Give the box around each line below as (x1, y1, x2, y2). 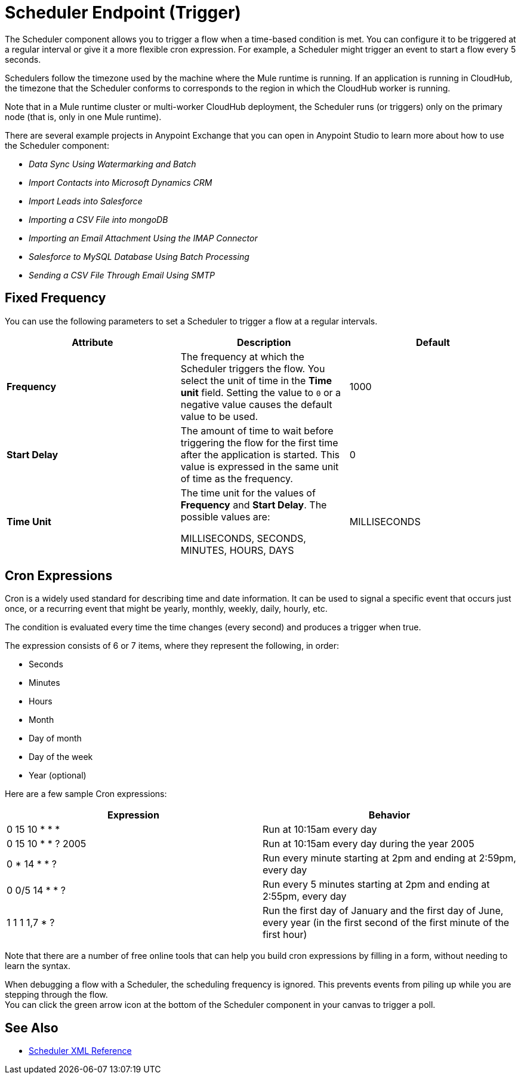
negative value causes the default (180, 398, 332, 410)
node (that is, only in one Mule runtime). (5, 111, 162, 122)
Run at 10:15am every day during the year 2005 (263, 838, 474, 850)
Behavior (368, 809, 411, 821)
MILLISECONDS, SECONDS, (180, 532, 306, 544)
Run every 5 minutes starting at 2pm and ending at (263, 878, 490, 891)
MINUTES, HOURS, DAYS (180, 544, 294, 556)
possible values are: (180, 510, 270, 523)
